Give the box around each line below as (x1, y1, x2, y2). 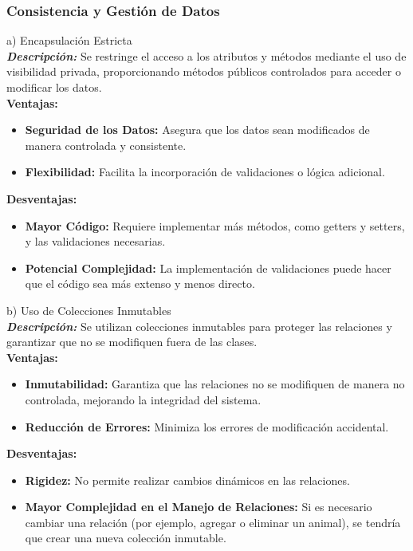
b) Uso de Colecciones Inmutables (6, 301, 171, 318)
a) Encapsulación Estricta (6, 32, 132, 49)
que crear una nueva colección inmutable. (25, 529, 226, 546)
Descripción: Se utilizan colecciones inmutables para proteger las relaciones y (6, 317, 392, 334)
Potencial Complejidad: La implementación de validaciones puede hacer (25, 259, 391, 276)
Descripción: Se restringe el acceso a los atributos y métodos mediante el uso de (6, 47, 407, 64)
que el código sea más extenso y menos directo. (25, 275, 255, 292)
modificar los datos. (6, 79, 102, 95)
